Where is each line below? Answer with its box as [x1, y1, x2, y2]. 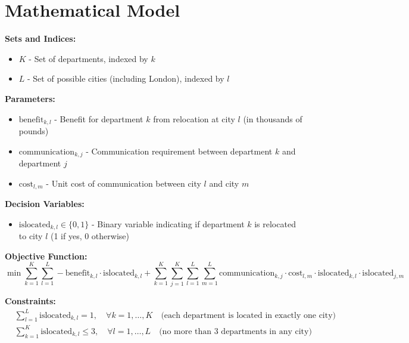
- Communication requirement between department [86, 144, 273, 157]
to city [18, 230, 43, 242]
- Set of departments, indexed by [29, 52, 148, 64]
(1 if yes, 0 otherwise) [50, 230, 129, 242]
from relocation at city [153, 112, 235, 125]
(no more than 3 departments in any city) [159, 327, 312, 336]
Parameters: [5, 92, 55, 104]
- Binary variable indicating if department [91, 217, 245, 230]
